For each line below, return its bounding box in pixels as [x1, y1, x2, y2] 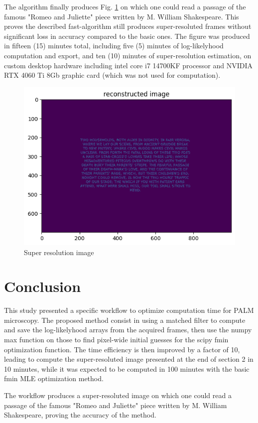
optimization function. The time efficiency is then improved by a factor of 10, [4, 344, 240, 354]
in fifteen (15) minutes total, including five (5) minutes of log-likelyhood [4, 40, 224, 51]
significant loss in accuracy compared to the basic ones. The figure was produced [4, 30, 250, 41]
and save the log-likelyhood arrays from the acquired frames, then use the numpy [4, 324, 252, 335]
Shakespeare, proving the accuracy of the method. [4, 410, 156, 420]
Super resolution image [24, 247, 94, 257]
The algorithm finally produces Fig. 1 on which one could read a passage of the [4, 1, 246, 11]
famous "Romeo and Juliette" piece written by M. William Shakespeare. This [4, 11, 239, 21]
